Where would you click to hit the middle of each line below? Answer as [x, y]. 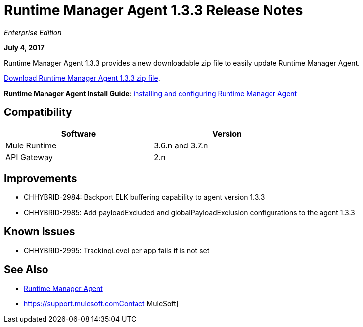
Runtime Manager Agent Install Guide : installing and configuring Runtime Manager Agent [151, 93]
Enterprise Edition [33, 32]
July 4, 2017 [24, 47]
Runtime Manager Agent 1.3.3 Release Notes [154, 10]
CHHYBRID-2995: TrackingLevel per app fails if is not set [117, 251]
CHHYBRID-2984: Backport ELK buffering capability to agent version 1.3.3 [144, 197]
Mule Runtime [31, 145]
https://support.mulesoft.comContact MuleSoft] [101, 304]
